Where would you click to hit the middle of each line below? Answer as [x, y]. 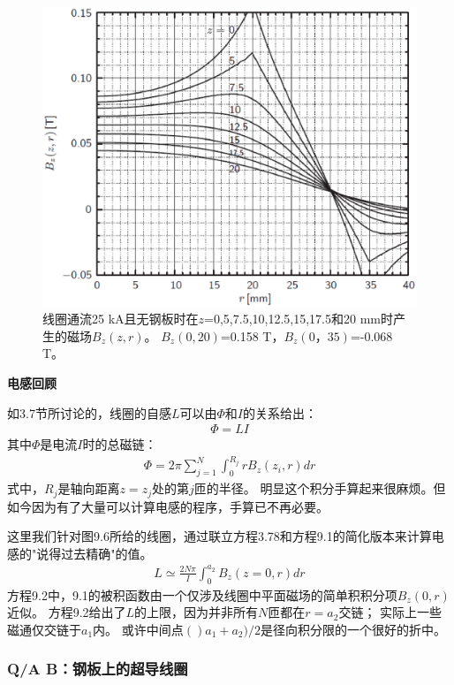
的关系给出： [280, 412]
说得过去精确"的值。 [95, 553]
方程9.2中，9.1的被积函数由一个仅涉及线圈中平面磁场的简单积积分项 [202, 594]
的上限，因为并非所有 [197, 612]
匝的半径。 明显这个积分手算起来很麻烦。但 [320, 488]
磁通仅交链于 [44, 629]
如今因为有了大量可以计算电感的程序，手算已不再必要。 [168, 506]
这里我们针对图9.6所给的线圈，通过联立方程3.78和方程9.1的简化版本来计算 [219, 536]
